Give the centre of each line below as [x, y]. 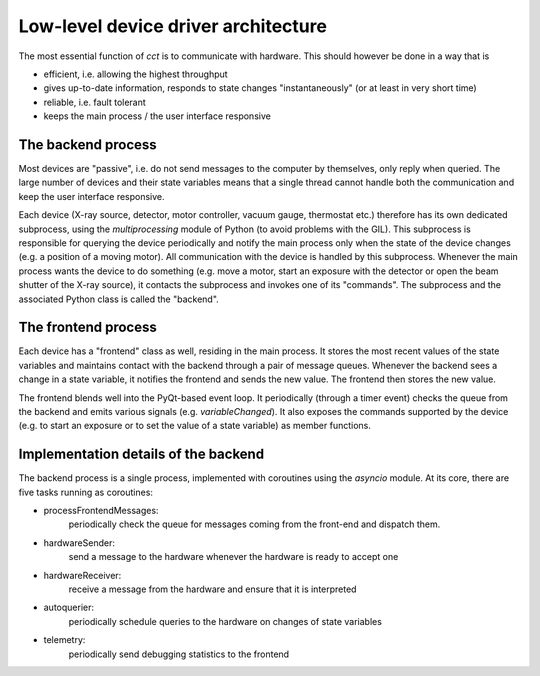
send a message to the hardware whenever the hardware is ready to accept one [233, 557]
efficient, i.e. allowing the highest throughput [136, 74]
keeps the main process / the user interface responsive [157, 116]
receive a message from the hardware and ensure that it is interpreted [212, 589]
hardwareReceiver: [82, 575]
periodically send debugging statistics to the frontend [179, 654]
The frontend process [87, 327]
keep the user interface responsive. [91, 196]
